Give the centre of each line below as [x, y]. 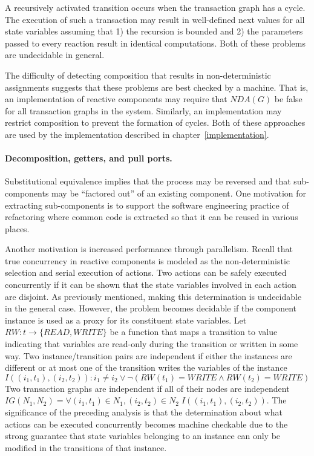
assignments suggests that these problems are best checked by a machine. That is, [157, 87]
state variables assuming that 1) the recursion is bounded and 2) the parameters [154, 31]
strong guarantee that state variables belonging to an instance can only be [143, 436]
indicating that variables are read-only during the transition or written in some [152, 344]
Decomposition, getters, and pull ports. [89, 158]
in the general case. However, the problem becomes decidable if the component [151, 308]
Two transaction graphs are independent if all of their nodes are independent [147, 388]
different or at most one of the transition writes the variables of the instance [146, 367]
